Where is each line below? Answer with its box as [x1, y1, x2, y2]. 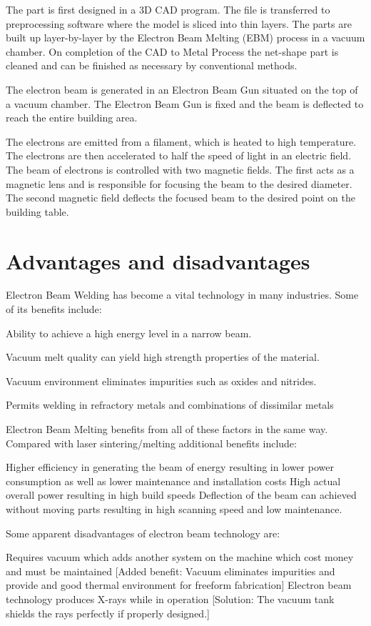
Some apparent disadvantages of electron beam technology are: [6, 525, 280, 540]
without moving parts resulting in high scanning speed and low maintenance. [6, 501, 342, 516]
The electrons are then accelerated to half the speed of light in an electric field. [6, 148, 352, 163]
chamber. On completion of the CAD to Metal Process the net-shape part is [6, 44, 339, 59]
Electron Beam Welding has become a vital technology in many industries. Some [6, 287, 359, 302]
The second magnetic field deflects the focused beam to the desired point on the [6, 190, 355, 205]
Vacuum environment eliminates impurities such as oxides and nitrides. [6, 373, 317, 388]
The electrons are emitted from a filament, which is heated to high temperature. [6, 134, 357, 149]
